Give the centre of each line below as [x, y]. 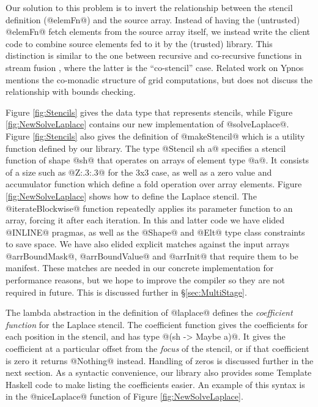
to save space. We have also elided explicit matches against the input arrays [148, 244]
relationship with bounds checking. [71, 91]
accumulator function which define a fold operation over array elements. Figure [154, 184]
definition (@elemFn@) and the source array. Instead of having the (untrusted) [153, 19]
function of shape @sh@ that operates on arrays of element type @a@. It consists [157, 160]
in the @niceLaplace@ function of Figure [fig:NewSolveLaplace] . [124, 396]
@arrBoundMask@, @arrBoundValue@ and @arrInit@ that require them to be [152, 256]
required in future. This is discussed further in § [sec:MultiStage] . [126, 292]
